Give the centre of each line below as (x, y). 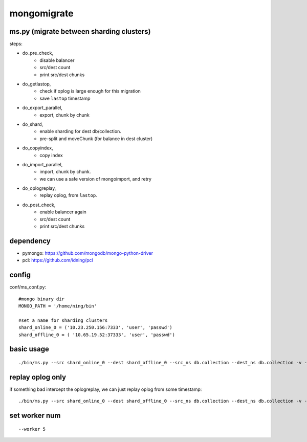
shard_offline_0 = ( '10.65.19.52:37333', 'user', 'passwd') (97, 335)
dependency (30, 241)
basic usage (29, 349)
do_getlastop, (37, 84)
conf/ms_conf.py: (28, 287)
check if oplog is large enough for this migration (90, 91)
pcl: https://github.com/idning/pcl (58, 260)
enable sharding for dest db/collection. (80, 131)
